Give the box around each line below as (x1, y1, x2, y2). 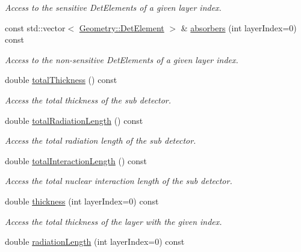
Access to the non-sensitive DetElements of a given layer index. (5, 53, 238, 66)
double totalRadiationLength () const (5, 114, 143, 126)
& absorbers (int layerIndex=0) (181, 21, 297, 34)
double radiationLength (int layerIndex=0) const (5, 235, 185, 248)
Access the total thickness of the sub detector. (5, 93, 172, 106)
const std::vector (5, 21, 66, 34)
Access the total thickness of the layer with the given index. (5, 215, 222, 227)
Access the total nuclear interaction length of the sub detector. (5, 174, 232, 187)
